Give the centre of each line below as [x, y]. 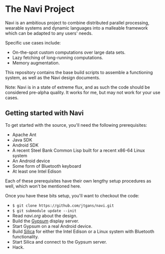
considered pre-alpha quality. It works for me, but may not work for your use [83, 92]
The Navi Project [40, 9]
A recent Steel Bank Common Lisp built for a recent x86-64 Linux [79, 150]
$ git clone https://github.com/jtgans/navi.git [63, 206]
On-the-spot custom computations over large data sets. [69, 52]
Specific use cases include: [33, 42]
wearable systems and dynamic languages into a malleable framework [77, 28]
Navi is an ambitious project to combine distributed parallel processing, [77, 23]
